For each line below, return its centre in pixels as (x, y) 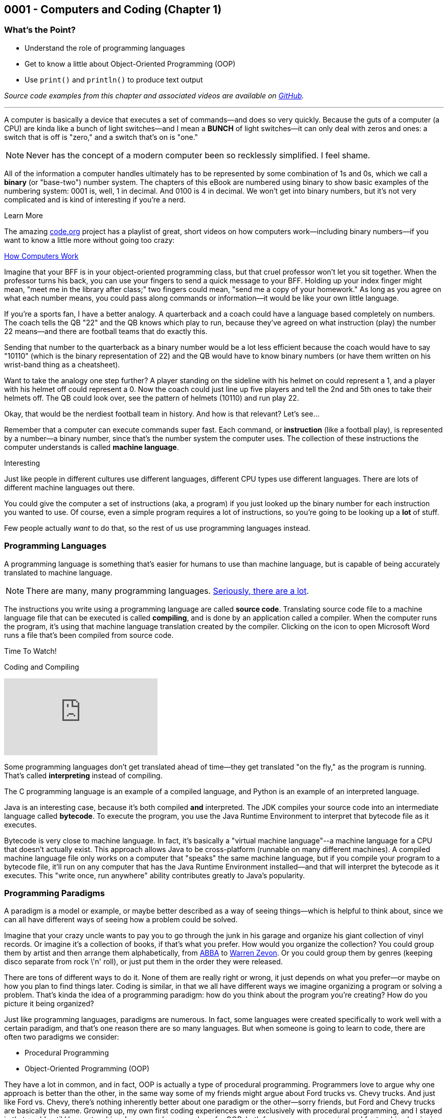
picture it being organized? (49, 1004)
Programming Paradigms (54, 893)
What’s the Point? (40, 30)
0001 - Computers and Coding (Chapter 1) (113, 9)
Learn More (24, 215)
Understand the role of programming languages (105, 48)
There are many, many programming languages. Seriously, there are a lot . (168, 591)
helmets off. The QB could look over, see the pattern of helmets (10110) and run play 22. (152, 398)
